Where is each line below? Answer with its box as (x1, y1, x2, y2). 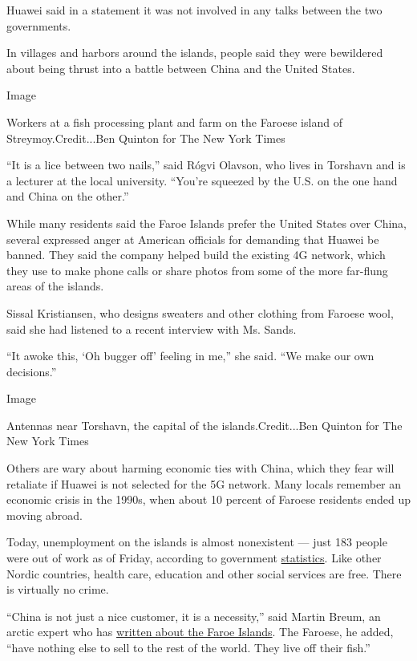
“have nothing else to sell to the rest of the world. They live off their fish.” (6, 639, 370, 655)
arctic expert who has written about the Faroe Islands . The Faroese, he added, (6, 623, 394, 640)
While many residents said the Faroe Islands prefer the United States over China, (6, 214, 407, 231)
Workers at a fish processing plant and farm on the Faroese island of (6, 113, 342, 130)
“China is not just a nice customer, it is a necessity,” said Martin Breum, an (6, 607, 381, 624)
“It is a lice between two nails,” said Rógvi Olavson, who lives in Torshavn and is (6, 156, 406, 173)
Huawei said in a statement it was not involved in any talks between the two (6, 2, 383, 18)
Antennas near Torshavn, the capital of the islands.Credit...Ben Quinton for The (6, 416, 403, 433)
